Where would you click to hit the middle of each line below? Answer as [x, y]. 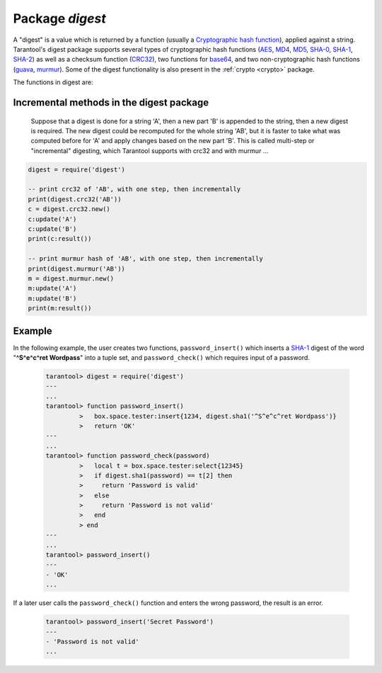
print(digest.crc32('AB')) [75, 199]
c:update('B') [52, 229]
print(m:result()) [60, 309]
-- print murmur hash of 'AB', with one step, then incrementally [145, 259]
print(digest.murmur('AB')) [76, 268]
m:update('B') [52, 298]
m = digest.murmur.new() [71, 278]
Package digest [59, 18]
